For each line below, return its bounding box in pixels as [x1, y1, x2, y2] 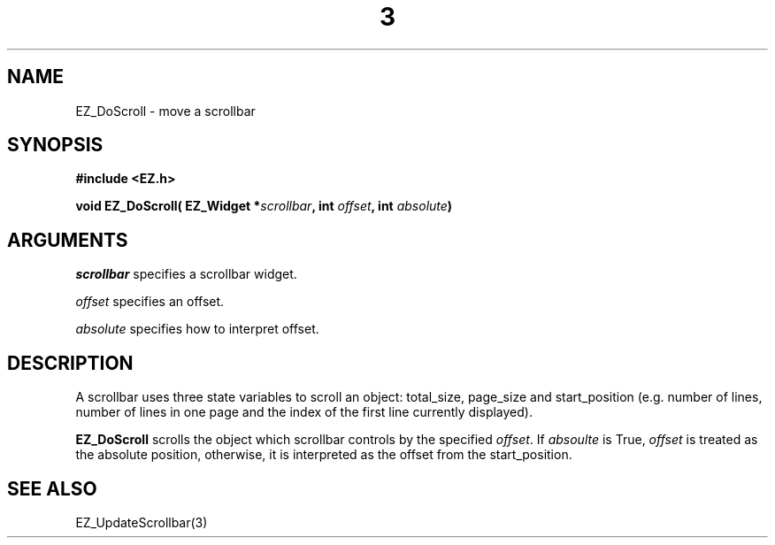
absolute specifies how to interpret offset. [75, 321, 319, 337]
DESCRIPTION [7, 351, 134, 374]
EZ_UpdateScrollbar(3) [75, 514, 208, 530]
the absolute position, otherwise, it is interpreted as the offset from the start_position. [75, 447, 572, 463]
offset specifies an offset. [75, 294, 225, 310]
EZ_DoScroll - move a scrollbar [75, 103, 256, 119]
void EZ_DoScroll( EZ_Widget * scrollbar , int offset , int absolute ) [75, 198, 453, 214]
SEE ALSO [7, 477, 97, 500]
